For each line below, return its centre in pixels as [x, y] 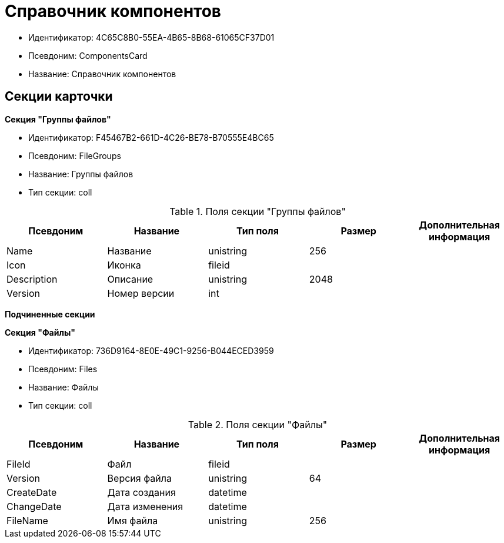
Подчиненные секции [50, 314]
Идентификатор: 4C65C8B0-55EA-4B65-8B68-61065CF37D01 [151, 37]
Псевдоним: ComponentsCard [88, 55]
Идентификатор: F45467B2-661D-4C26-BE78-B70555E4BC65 [151, 137]
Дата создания [141, 492]
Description [32, 279]
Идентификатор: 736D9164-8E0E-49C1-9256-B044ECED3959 [151, 350]
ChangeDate [34, 506]
